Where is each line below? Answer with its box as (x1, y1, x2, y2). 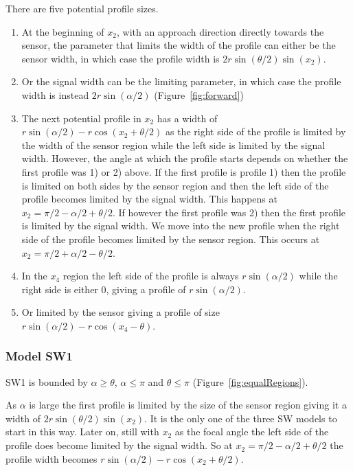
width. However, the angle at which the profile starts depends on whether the (21, 151, 348, 165)
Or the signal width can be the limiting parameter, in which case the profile (21, 74, 341, 89)
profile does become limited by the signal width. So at (5, 438, 233, 452)
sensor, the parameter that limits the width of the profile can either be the (21, 38, 336, 52)
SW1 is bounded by (5, 374, 88, 389)
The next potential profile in (21, 111, 141, 125)
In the (21, 268, 47, 283)
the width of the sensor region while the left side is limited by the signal (21, 137, 326, 152)
